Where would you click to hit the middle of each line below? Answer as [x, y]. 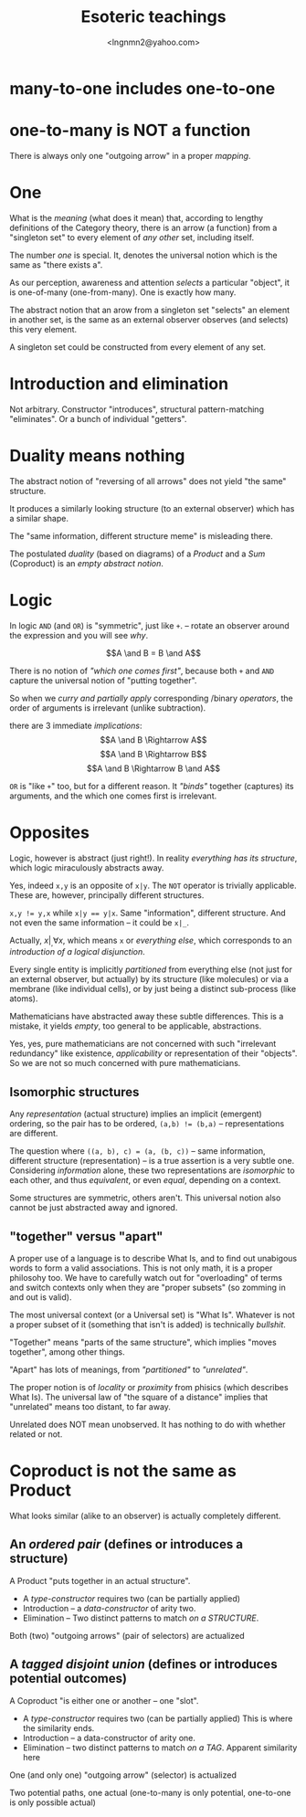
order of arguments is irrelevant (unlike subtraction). [108, 708]
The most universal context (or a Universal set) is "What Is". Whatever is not [152, 1315]
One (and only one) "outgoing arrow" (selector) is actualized [123, 1775]
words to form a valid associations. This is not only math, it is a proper [141, 1268]
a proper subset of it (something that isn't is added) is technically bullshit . [148, 1324]
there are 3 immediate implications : [76, 725]
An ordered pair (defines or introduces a [127, 1544]
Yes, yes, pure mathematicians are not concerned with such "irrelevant [143, 1044]
